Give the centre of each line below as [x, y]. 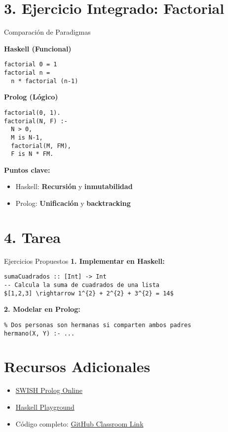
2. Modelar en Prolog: [42, 309]
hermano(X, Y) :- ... [39, 333]
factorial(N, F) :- [36, 121]
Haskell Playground [45, 407]
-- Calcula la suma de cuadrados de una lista [82, 285]
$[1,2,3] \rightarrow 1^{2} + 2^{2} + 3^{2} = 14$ [89, 293]
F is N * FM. [32, 154]
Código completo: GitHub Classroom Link [79, 423]
